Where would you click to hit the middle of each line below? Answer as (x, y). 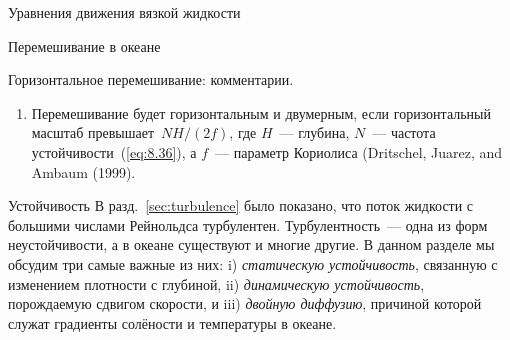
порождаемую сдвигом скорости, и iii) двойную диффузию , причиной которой (245, 303)
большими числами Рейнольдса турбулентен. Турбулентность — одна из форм (248, 224)
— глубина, (314, 132)
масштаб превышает (93, 132)
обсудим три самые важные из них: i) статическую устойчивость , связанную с (253, 263)
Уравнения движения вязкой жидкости (124, 12)
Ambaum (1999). (83, 171)
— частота (404, 132)
